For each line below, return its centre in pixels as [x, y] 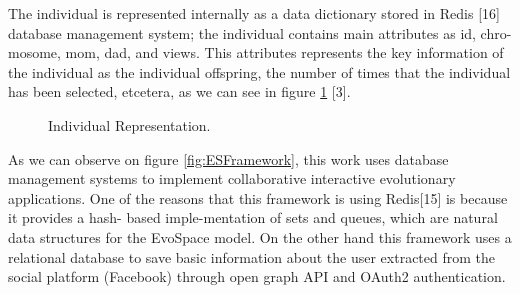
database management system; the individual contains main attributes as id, [242, 32]
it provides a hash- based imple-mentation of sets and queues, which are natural [253, 217]
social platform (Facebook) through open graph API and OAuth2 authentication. [257, 276]
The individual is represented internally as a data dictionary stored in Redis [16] [254, 13]
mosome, [34, 52]
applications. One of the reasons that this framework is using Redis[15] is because [258, 197]
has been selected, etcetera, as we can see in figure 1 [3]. [179, 91]
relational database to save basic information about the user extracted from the [252, 256]
